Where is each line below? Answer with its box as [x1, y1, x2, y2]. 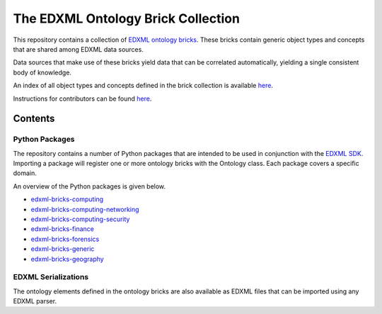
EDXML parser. [13, 297, 57, 305]
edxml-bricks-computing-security [30, 215, 130, 223]
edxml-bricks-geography [30, 254, 104, 263]
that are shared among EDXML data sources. [13, 45, 144, 53]
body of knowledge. [13, 68, 72, 77]
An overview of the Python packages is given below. [13, 181, 166, 191]
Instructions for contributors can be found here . [13, 94, 152, 103]
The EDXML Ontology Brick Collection [13, 11, 241, 26]
